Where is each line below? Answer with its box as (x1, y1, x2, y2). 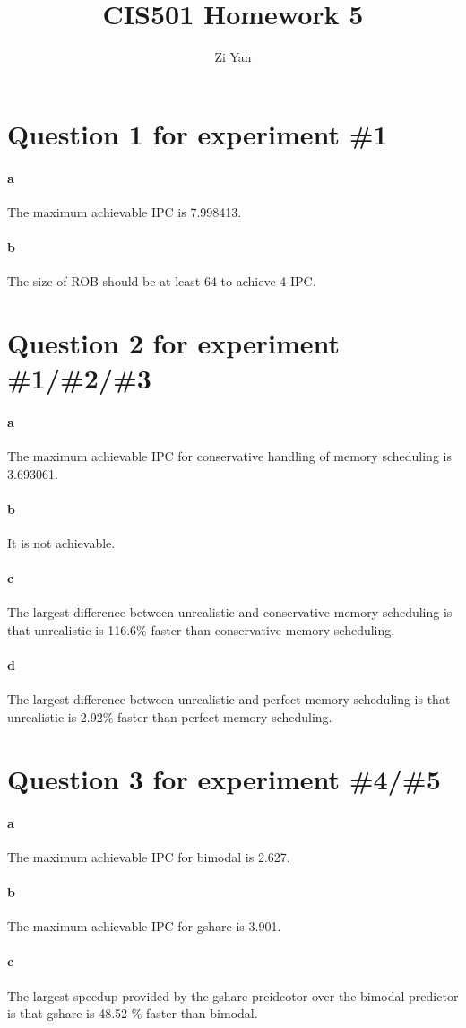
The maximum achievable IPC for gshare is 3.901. (7, 917, 281, 936)
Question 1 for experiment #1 (7, 115, 388, 152)
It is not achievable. (7, 534, 116, 553)
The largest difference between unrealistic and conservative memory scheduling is (7, 603, 453, 622)
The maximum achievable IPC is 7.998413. (7, 202, 242, 221)
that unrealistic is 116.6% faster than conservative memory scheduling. (7, 621, 395, 640)
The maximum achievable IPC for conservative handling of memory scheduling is (7, 447, 452, 466)
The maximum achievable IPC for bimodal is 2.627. (7, 847, 290, 866)
